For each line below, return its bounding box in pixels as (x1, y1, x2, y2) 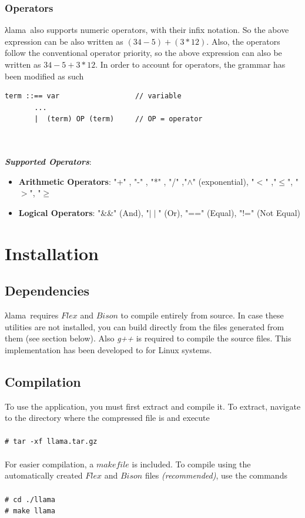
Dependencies (5, 281, 90, 300)
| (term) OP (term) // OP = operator (34, 115, 203, 124)
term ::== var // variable (5, 92, 182, 101)
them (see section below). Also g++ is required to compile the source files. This (5, 332, 291, 344)
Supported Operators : (5, 155, 92, 168)
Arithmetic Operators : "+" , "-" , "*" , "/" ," (18, 175, 187, 187)
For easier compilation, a (5, 457, 94, 470)
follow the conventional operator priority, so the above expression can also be (5, 47, 282, 59)
